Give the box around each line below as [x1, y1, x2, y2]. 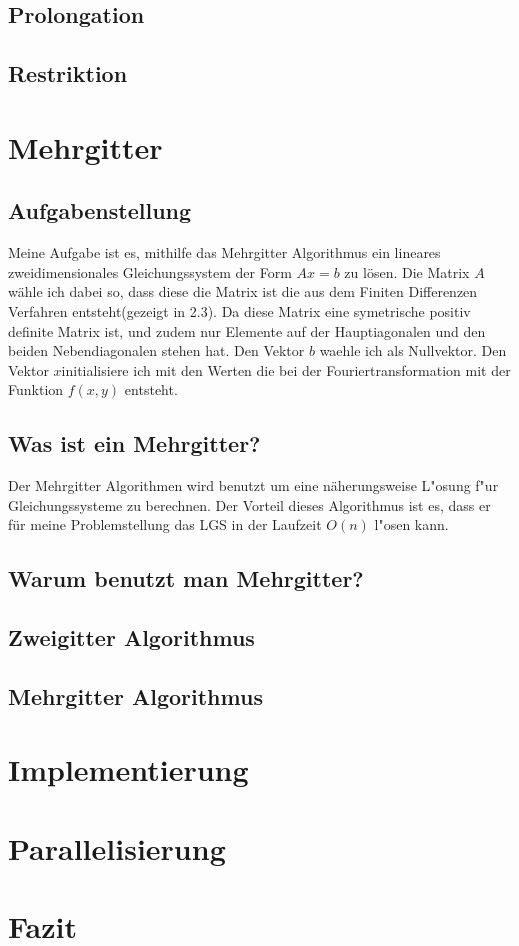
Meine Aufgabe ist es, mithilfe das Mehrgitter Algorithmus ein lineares [8, 242, 441, 263]
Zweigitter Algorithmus [8, 622, 255, 653]
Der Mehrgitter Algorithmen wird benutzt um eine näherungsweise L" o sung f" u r [8, 475, 499, 496]
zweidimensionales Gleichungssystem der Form [8, 261, 292, 282]
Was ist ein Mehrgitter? [8, 428, 261, 459]
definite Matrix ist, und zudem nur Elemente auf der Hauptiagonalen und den [8, 320, 486, 341]
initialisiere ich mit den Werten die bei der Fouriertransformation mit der [61, 359, 511, 380]
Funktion [8, 379, 64, 400]
